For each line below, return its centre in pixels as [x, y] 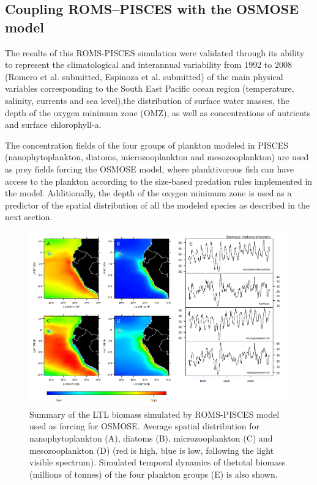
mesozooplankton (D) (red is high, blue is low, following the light [152, 450]
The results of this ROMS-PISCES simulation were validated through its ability [155, 52]
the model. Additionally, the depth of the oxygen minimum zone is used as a [148, 193]
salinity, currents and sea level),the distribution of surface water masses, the [147, 100]
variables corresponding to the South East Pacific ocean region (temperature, [150, 88]
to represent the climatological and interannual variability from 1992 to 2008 [148, 65]
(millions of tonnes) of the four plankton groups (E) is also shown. [154, 474]
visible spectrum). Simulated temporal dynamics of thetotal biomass [158, 462]
